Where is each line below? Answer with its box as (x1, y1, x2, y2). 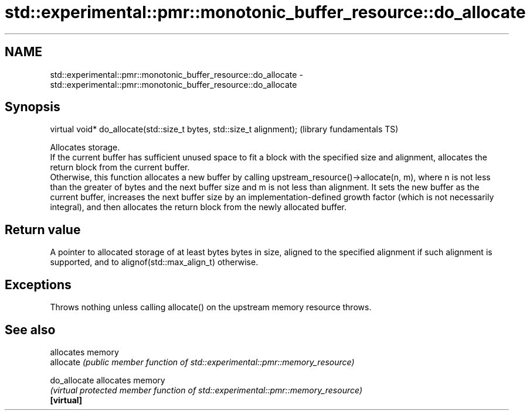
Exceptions (5, 277, 72, 292)
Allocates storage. (50, 142, 120, 153)
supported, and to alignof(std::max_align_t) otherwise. (50, 257, 259, 267)
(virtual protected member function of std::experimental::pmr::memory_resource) (50, 385, 362, 395)
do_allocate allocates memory (50, 375, 165, 385)
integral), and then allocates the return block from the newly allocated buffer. (50, 202, 347, 212)
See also (5, 322, 56, 337)
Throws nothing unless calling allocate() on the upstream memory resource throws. (50, 302, 372, 313)
